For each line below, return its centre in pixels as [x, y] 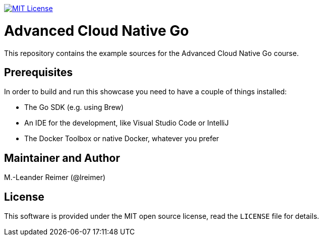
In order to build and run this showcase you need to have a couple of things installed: [146, 92]
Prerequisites [38, 72]
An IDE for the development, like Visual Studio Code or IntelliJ [127, 123]
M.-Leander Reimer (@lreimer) [55, 177]
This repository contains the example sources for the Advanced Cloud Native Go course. [151, 53]
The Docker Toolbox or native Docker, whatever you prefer [122, 139]
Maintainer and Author [62, 158]
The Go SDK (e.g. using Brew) [74, 107]
